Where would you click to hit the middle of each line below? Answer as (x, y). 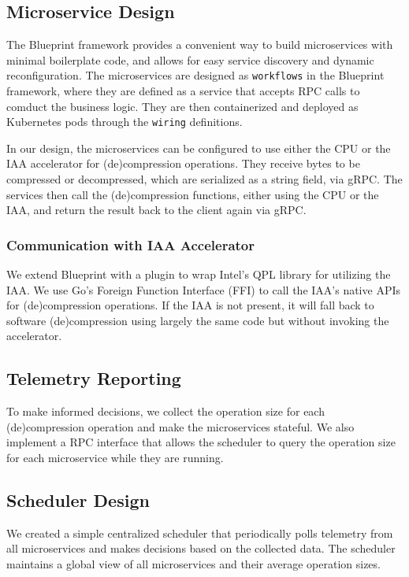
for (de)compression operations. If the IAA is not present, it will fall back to (190, 305)
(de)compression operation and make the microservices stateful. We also (180, 426)
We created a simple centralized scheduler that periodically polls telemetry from (200, 533)
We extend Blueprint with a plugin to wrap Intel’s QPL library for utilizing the (199, 274)
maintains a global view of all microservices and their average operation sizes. (193, 564)
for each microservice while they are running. (115, 458)
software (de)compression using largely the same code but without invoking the (198, 320)
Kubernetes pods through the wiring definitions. (125, 122)
